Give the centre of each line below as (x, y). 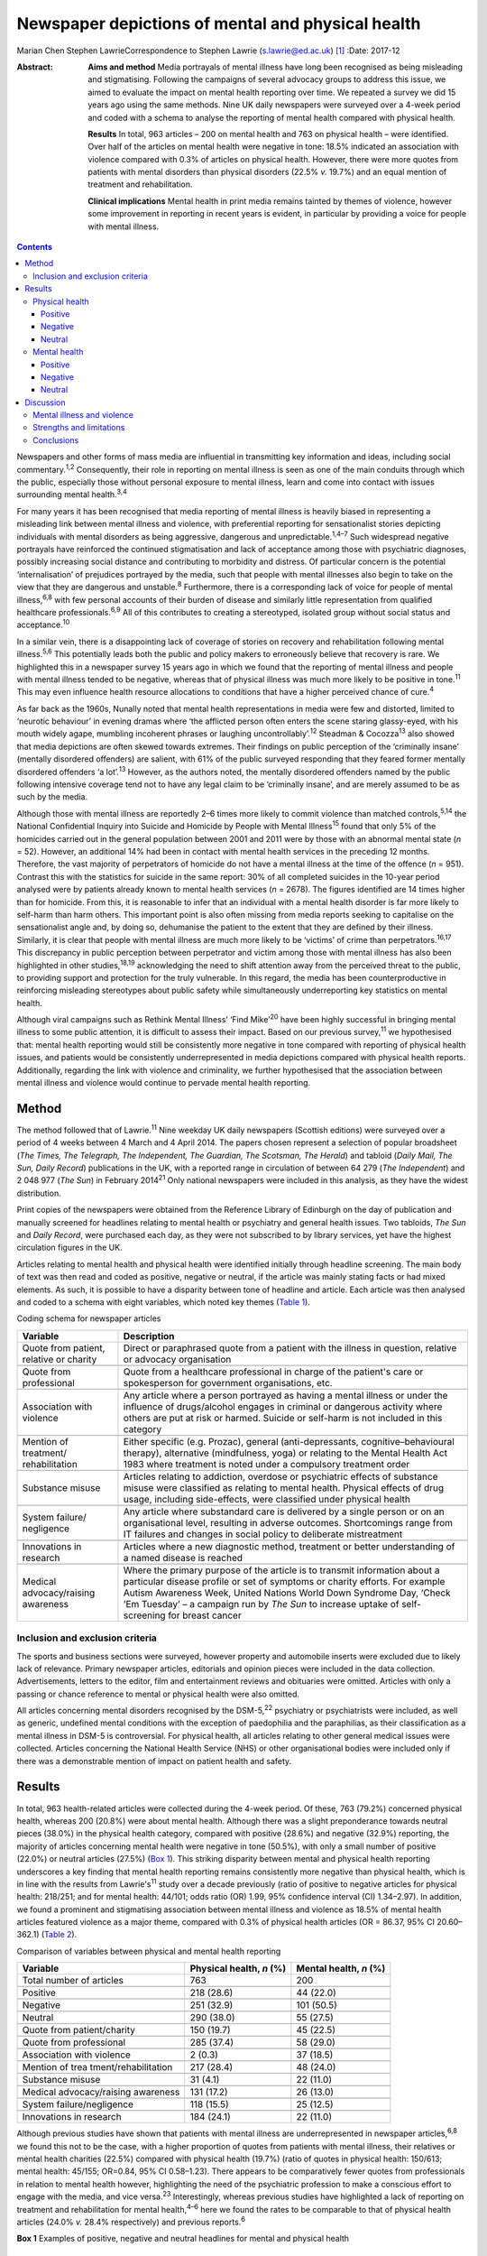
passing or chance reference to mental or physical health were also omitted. (158, 1694)
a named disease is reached (183, 1558)
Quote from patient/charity (78, 2030)
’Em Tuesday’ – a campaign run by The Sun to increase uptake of (261, 1604)
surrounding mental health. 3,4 (72, 494)
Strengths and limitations (79, 428)
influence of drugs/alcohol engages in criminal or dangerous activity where (283, 1406)
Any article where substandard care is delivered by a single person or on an (284, 1512)
